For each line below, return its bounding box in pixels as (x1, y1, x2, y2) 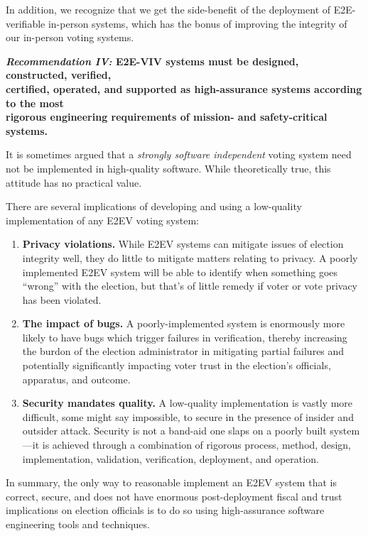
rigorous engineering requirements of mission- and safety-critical (6, 109, 328, 124)
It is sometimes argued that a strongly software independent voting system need (6, 147, 352, 162)
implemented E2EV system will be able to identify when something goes (22, 264, 338, 279)
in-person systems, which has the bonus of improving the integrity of (48, 16, 347, 31)
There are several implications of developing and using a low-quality (6, 199, 302, 214)
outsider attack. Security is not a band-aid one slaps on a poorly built (22, 423, 327, 438)
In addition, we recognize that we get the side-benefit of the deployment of (6, 2, 331, 16)
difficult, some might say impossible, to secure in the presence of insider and (22, 409, 354, 424)
